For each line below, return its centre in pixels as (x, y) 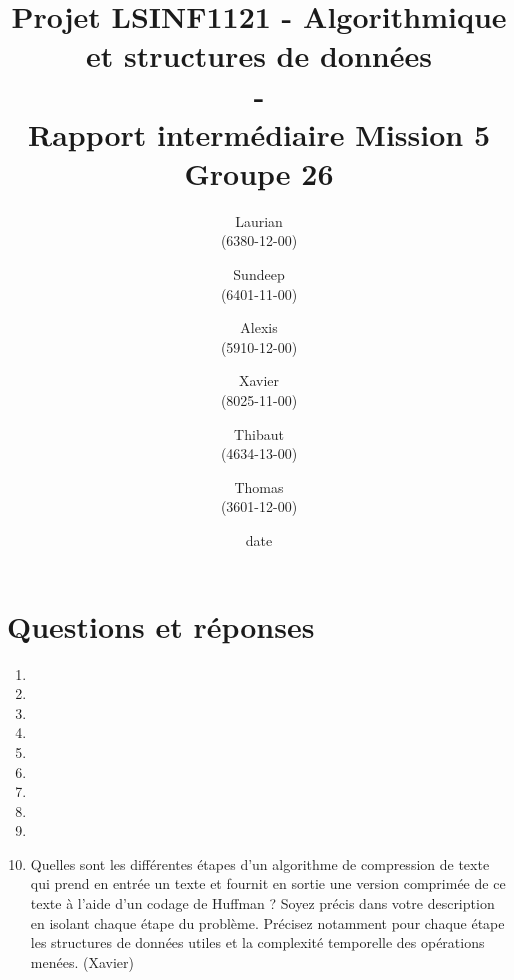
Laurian (259, 220)
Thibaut (259, 433)
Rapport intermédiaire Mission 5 (258, 133)
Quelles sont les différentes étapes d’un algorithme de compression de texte (260, 863)
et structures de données (259, 55)
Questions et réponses (161, 625)
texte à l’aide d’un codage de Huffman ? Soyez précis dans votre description (262, 903)
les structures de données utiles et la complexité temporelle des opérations (257, 942)
